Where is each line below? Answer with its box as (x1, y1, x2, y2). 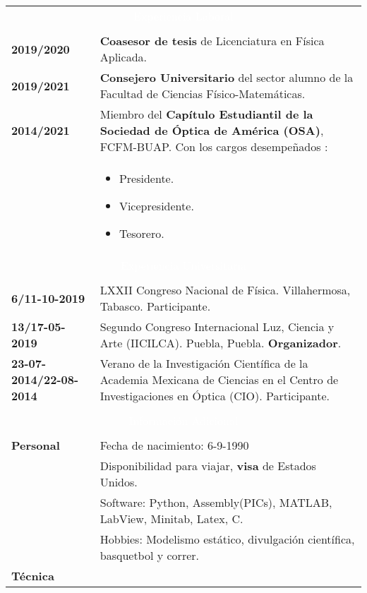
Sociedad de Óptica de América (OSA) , (100, 122, 324, 138)
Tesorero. (119, 225, 164, 241)
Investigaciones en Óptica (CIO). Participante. (100, 388, 330, 404)
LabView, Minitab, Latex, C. (100, 510, 243, 527)
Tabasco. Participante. (100, 298, 211, 314)
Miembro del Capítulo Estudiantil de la (100, 106, 313, 122)
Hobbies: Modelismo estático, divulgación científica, (100, 531, 355, 547)
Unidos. (100, 474, 138, 490)
